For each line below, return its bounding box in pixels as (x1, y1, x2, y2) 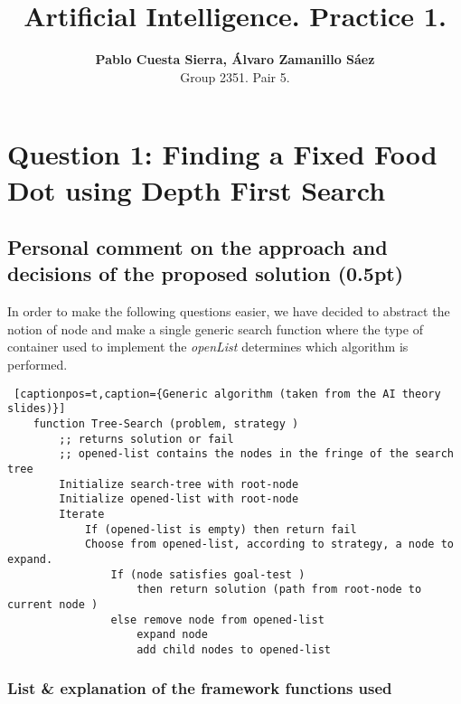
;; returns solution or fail (59, 432, 234, 446)
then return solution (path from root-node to (136, 583, 422, 596)
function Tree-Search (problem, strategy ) (33, 417, 299, 430)
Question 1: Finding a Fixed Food (7, 136, 437, 173)
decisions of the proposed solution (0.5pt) (7, 259, 404, 287)
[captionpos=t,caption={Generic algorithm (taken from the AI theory (14, 387, 441, 400)
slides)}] (7, 402, 66, 416)
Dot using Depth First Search (7, 171, 386, 208)
